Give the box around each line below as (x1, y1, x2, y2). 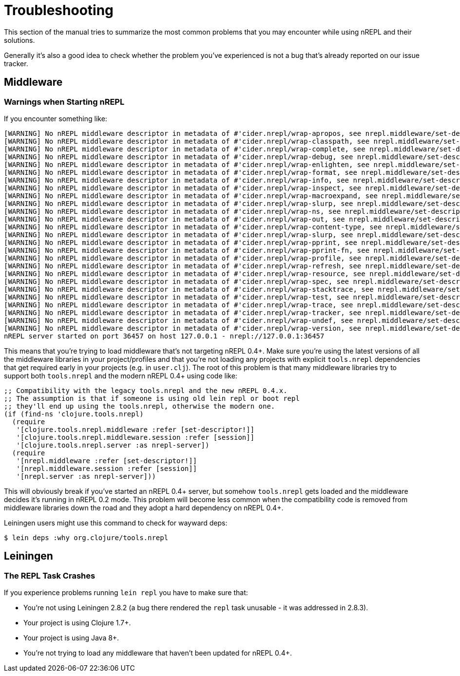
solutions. (4, 36, 35, 44)
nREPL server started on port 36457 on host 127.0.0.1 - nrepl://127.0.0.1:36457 (4, 332, 325, 340)
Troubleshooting (4, 2, 114, 19)
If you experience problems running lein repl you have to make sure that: (4, 588, 248, 597)
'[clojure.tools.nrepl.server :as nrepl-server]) (16, 441, 210, 449)
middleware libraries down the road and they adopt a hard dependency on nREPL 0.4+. (4, 503, 284, 512)
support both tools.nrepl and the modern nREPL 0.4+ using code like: (4, 371, 237, 380)
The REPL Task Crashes (4, 570, 96, 581)
